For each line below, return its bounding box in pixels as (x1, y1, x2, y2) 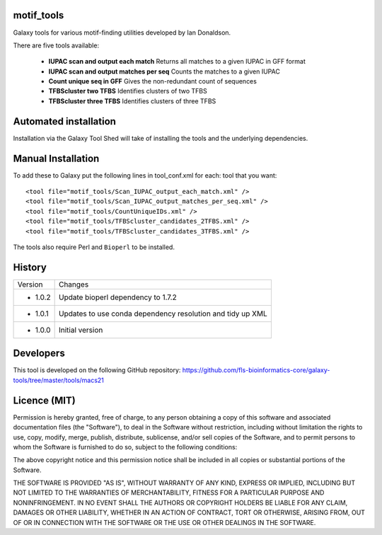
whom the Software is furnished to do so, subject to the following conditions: (13, 442, 238, 451)
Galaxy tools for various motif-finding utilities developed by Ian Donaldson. (13, 28, 231, 37)
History (13, 261, 47, 273)
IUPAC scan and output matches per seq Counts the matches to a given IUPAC (48, 67, 281, 76)
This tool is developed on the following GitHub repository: (13, 366, 181, 374)
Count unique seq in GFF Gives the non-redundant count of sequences (48, 77, 257, 86)
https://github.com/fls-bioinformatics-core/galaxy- (182, 366, 330, 374)
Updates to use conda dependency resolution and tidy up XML (58, 309, 268, 318)
